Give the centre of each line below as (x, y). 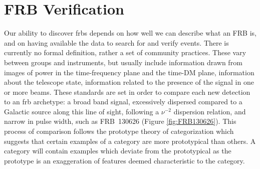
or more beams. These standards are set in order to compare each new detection (127, 92)
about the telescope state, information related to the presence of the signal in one (129, 82)
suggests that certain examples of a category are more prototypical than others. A (130, 141)
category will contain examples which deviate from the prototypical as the (118, 151)
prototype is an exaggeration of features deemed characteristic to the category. (124, 160)
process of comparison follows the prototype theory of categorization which (119, 131)
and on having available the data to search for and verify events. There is (116, 42)
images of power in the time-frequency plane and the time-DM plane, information (129, 72)
